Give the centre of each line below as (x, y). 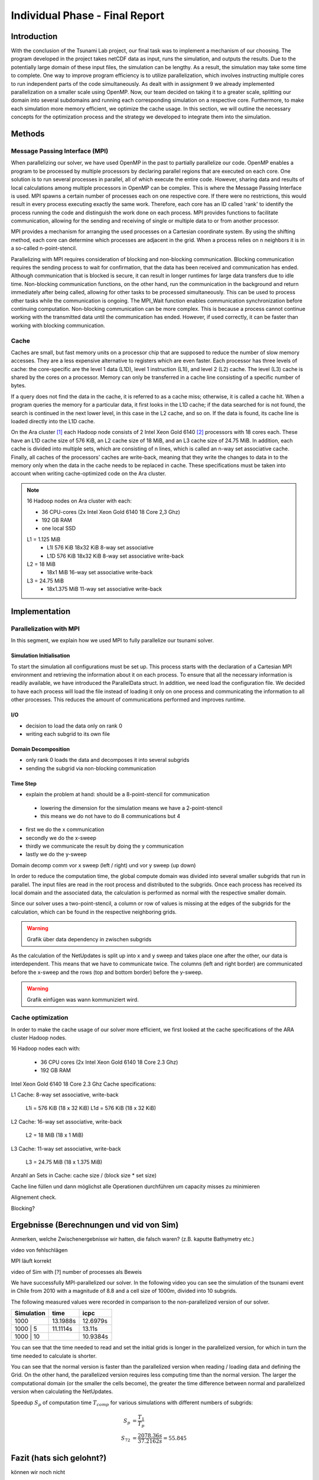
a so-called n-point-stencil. (44, 248)
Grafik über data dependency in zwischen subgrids (89, 939)
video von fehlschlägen (39, 1250)
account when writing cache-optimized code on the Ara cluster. (89, 474)
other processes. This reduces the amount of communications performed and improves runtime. (128, 700)
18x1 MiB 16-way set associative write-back (100, 572)
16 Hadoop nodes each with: (46, 1048)
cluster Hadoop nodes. (39, 1038)
